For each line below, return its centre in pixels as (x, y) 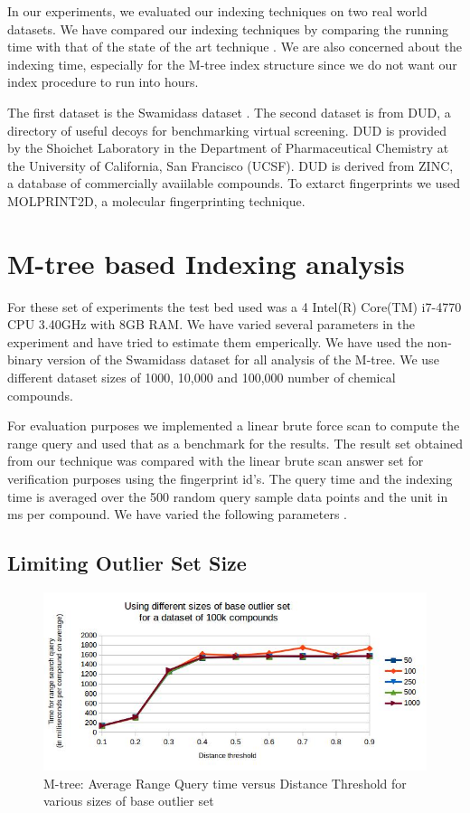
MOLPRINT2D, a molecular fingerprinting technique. (156, 200)
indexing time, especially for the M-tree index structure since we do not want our (232, 64)
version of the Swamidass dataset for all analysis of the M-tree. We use (243, 359)
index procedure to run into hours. (103, 82)
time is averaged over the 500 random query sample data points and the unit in (228, 496)
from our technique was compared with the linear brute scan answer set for (216, 461)
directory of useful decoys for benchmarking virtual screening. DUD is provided (227, 130)
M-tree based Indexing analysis (206, 263)
